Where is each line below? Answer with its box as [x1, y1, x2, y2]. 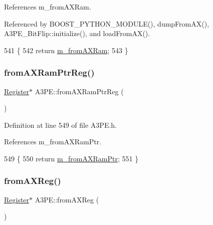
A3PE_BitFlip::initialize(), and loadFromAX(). [4, 28, 150, 39]
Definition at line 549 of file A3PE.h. [4, 119, 117, 130]
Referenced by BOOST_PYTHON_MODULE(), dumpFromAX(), [4, 18, 209, 29]
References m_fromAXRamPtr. [4, 136, 102, 147]
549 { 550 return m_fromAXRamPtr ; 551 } [4, 153, 139, 163]
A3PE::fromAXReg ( [35, 194, 99, 204]
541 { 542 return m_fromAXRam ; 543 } [4, 45, 128, 55]
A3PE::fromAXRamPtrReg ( [35, 86, 124, 96]
